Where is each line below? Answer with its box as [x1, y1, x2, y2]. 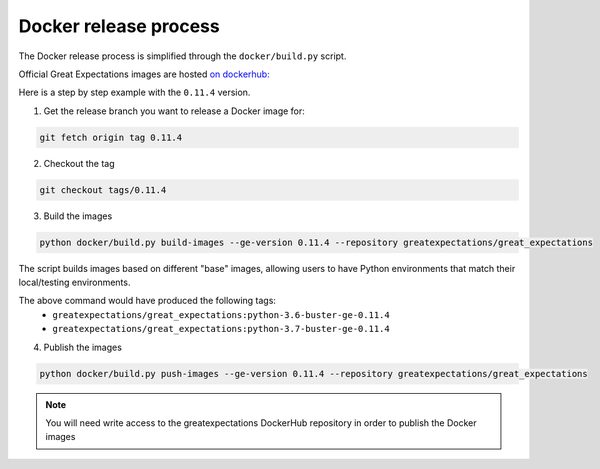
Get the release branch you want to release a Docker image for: [43, 105, 305, 117]
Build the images [43, 210, 113, 222]
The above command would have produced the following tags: [18, 295, 277, 307]
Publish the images [43, 341, 122, 353]
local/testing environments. [18, 276, 131, 289]
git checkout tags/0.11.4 [39, 184, 167, 195]
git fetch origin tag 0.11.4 [39, 131, 183, 143]
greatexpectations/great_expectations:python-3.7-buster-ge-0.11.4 [52, 323, 390, 335]
